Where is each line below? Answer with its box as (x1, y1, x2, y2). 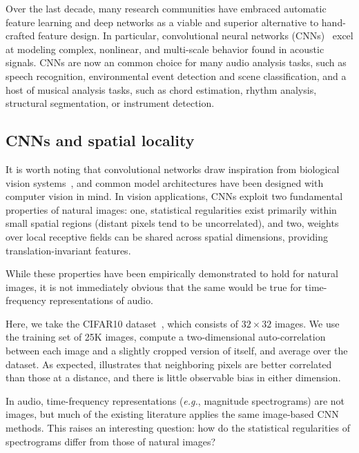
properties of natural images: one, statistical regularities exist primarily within (6, 202, 337, 217)
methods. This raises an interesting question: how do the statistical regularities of (6, 421, 350, 435)
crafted (6, 28, 35, 43)
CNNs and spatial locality (6, 130, 195, 151)
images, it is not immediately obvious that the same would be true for (6, 279, 302, 294)
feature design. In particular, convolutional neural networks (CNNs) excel (38, 28, 353, 43)
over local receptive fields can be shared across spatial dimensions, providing (6, 229, 328, 243)
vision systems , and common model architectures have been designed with (6, 175, 324, 190)
